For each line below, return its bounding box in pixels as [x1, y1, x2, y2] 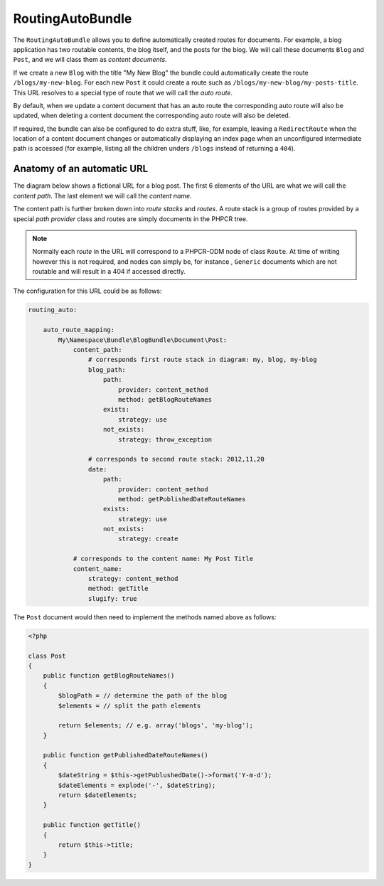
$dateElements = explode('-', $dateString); [58, 781, 216, 789]
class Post [28, 651, 66, 660]
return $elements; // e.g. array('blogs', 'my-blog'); [58, 722, 254, 730]
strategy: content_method [87, 575, 178, 583]
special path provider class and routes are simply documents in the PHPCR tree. [13, 214, 248, 223]
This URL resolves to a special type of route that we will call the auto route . [13, 88, 233, 97]
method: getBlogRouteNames [117, 395, 213, 403]
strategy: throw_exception [117, 435, 213, 444]
